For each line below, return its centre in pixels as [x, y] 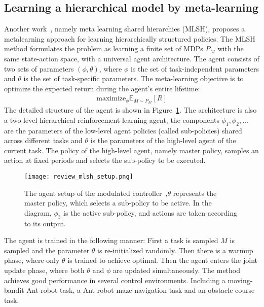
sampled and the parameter [47, 250]
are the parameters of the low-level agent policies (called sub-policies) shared [123, 130]
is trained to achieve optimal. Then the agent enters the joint [163, 260]
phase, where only [32, 260]
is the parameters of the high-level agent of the [163, 140]
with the [231, 48]
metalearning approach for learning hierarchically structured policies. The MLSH [130, 38]
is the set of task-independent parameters [195, 68]
